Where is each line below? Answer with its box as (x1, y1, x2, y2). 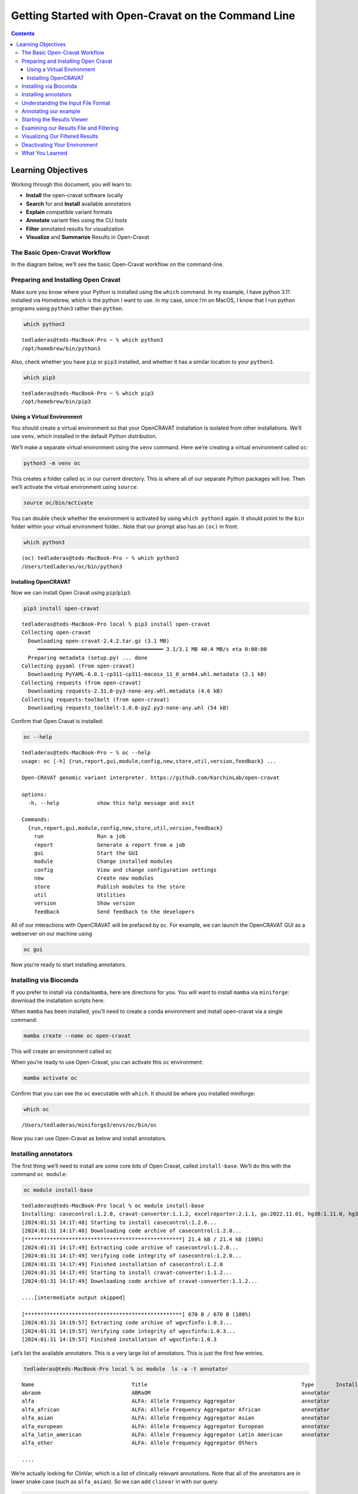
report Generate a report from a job (33, 841, 186, 848)
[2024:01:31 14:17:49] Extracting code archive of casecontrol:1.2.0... (21, 1244, 239, 1251)
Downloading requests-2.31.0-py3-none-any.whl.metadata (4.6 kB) (27, 688, 223, 694)
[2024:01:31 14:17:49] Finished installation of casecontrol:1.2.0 (21, 1261, 223, 1268)
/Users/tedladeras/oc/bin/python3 (21, 563, 122, 570)
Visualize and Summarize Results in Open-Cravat (26, 234, 149, 241)
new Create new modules (33, 875, 155, 881)
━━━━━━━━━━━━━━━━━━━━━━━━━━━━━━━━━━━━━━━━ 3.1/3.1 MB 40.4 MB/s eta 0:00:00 (37, 646, 267, 653)
